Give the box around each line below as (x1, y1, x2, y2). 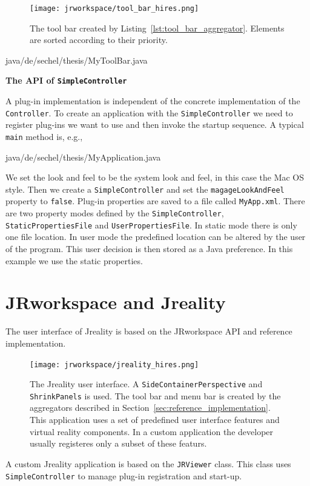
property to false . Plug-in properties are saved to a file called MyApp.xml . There (5, 195, 305, 207)
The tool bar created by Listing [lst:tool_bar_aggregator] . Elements (30, 21, 285, 34)
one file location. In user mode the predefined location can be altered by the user (5, 230, 306, 243)
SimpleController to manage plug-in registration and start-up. (5, 469, 242, 482)
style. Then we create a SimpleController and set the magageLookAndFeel (5, 182, 285, 195)
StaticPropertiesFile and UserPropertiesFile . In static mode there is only (5, 218, 297, 231)
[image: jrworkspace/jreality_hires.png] (30, 360, 199, 369)
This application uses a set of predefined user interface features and (30, 413, 280, 426)
